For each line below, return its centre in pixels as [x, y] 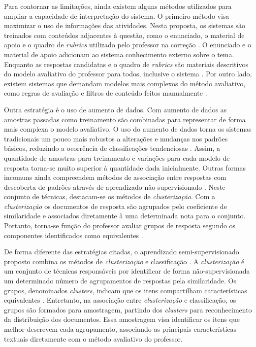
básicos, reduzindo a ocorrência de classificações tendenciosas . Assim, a [112, 148]
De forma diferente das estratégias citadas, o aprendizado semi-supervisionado [122, 252]
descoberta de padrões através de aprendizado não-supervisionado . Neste [115, 187]
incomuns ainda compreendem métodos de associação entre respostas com [115, 177]
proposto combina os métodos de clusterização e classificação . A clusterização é [124, 261]
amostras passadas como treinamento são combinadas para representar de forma [125, 119]
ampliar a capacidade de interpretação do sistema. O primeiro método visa [117, 16]
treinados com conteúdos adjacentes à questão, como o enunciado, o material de [124, 35]
